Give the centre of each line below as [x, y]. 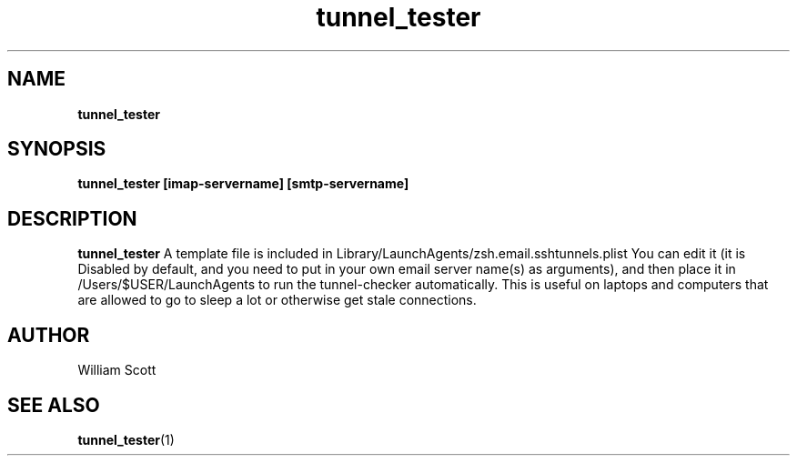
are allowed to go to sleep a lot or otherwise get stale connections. [277, 300]
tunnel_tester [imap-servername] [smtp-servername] [243, 184]
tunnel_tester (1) [126, 439]
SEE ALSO [54, 405]
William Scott [117, 370]
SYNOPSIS [57, 149]
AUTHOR [49, 335]
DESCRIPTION [72, 218]
